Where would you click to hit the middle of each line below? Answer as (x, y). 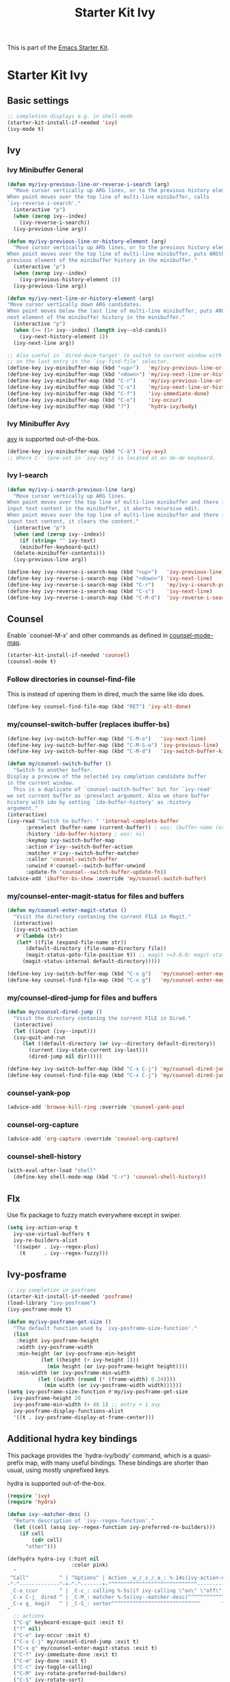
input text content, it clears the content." (73, 522)
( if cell (32, 1533)
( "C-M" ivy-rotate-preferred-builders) (70, 1674)
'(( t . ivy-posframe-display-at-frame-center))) (84, 1417)
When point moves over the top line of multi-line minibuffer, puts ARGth (116, 254)
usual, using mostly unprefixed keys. (59, 1470)
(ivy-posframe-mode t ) (39, 1309)
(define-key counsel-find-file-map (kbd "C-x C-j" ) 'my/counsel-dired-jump (117, 1075)
